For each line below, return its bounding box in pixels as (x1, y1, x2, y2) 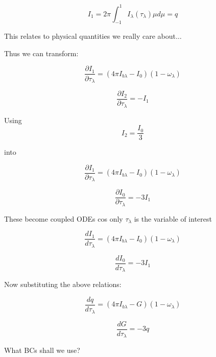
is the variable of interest (134, 213, 212, 224)
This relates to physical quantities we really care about (4, 31, 176, 41)
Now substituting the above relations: (4, 279, 122, 290)
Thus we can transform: (4, 47, 79, 58)
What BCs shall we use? (4, 345, 80, 355)
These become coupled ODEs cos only (4, 213, 123, 224)
